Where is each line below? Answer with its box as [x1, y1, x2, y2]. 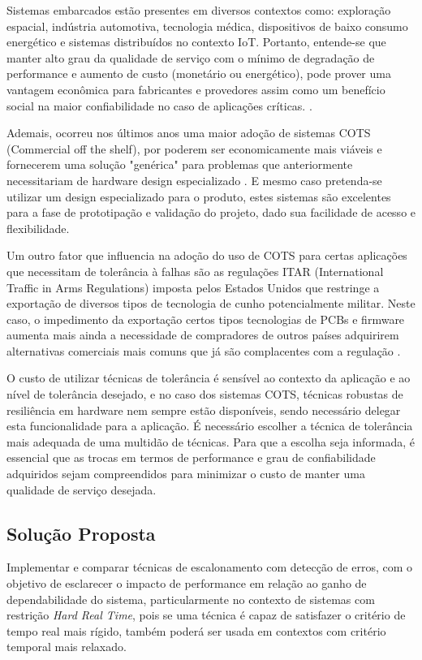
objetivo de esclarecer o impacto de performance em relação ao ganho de [6, 575, 367, 592]
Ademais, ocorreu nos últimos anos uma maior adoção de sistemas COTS [6, 124, 371, 141]
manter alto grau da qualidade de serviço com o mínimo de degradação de [6, 49, 375, 66]
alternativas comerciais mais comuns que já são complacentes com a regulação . [6, 342, 401, 359]
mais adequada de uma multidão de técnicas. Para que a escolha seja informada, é [6, 433, 415, 450]
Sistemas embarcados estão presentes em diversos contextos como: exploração [6, 2, 391, 18]
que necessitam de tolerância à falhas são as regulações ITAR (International [6, 262, 384, 279]
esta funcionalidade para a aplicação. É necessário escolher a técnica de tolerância [6, 417, 413, 434]
